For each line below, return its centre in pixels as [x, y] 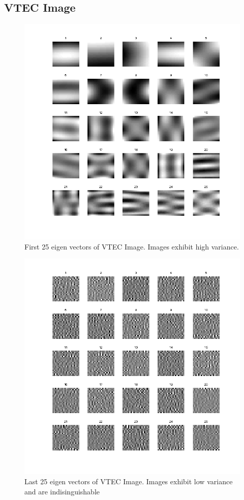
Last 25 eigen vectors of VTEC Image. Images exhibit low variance [129, 481]
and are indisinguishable [62, 491]
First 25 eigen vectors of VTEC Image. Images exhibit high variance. [132, 246]
